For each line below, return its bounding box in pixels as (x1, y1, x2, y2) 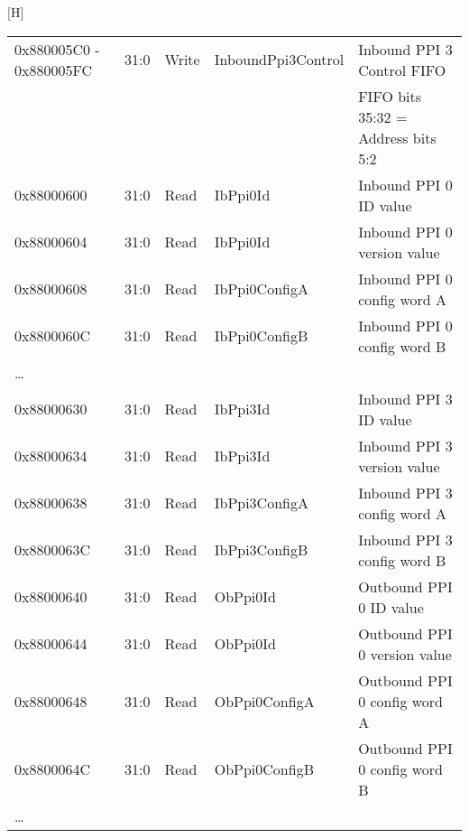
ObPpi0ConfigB (214, 758, 314, 779)
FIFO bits (358, 85, 422, 107)
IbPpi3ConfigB (214, 539, 308, 561)
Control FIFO (358, 59, 446, 80)
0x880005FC (14, 59, 93, 80)
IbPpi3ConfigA (214, 492, 308, 514)
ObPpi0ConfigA (214, 690, 315, 712)
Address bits (358, 126, 437, 148)
